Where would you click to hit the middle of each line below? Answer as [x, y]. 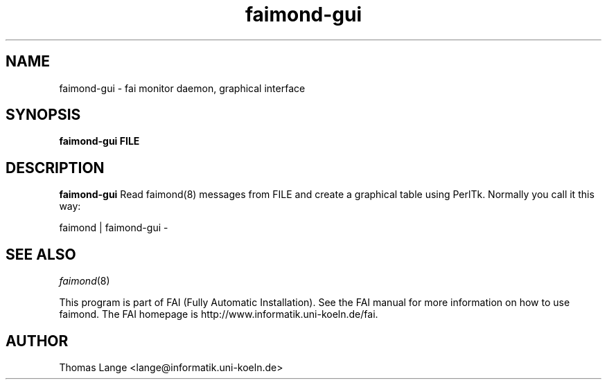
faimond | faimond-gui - [114, 228]
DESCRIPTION [55, 168]
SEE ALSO [41, 254]
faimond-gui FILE [99, 141]
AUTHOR [37, 341]
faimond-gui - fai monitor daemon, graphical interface [182, 88]
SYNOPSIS [43, 115]
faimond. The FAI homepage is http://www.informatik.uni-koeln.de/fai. [219, 314]
